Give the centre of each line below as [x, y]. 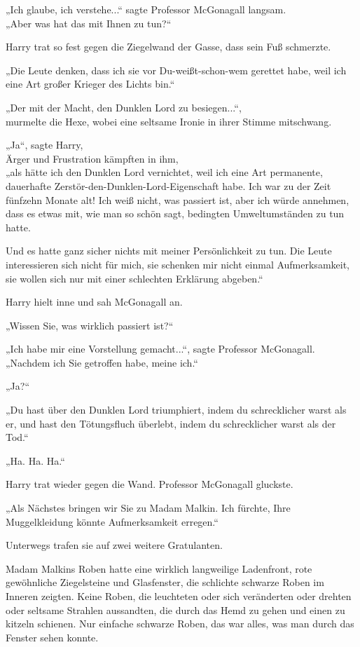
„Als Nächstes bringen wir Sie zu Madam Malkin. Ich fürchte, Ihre [148, 508]
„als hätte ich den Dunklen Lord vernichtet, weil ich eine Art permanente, [164, 172]
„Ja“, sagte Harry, [44, 145]
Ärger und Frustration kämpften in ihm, [92, 158]
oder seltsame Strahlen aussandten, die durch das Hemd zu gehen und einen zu [175, 609]
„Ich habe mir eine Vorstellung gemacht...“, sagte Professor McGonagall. [160, 349]
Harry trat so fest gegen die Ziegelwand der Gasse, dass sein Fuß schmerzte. [168, 47]
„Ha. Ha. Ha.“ [35, 460]
